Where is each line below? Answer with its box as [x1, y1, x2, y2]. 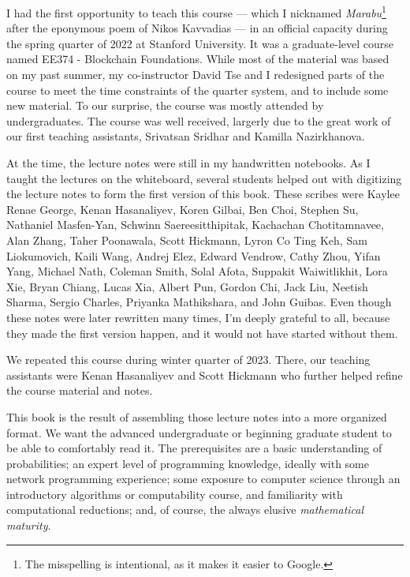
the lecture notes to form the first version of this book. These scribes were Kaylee [6, 185, 400, 202]
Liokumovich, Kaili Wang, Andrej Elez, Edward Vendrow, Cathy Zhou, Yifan [6, 247, 381, 264]
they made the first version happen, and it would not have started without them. [6, 324, 398, 341]
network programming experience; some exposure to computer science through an [6, 470, 401, 487]
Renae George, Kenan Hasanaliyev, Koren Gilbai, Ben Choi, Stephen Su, [6, 200, 359, 217]
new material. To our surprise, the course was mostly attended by [6, 97, 324, 114]
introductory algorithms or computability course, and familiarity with [6, 485, 343, 502]
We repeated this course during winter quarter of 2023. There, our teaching [6, 351, 371, 368]
